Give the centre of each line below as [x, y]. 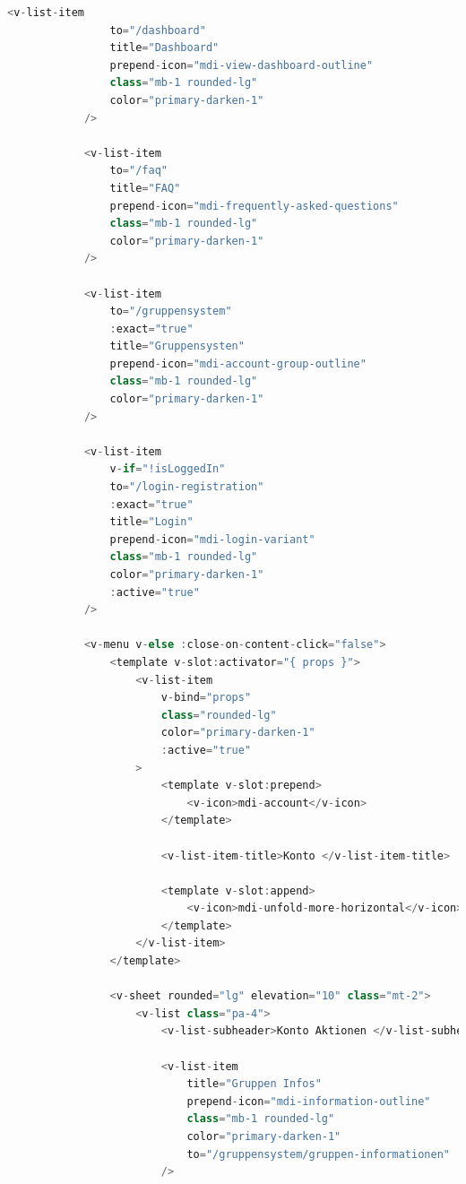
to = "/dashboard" [158, 30]
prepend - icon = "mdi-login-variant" [212, 539]
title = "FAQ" [145, 188]
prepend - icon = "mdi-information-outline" [309, 1101]
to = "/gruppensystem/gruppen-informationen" [318, 1154]
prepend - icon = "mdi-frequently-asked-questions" [254, 206]
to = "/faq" [138, 171]
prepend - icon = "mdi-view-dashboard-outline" [242, 65]
